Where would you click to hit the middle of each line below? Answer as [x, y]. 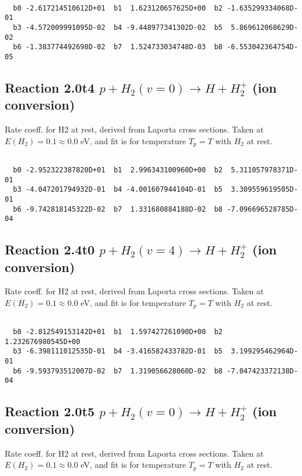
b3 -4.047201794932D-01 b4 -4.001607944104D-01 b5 [118, 190]
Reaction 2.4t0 [50, 249]
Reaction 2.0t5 [50, 411]
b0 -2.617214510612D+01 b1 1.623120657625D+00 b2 [118, 8]
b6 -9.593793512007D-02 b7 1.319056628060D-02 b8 [118, 371]
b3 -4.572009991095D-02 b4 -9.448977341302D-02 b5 [118, 27]
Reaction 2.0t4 [50, 87]
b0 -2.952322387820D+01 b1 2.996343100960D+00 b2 [118, 170]
